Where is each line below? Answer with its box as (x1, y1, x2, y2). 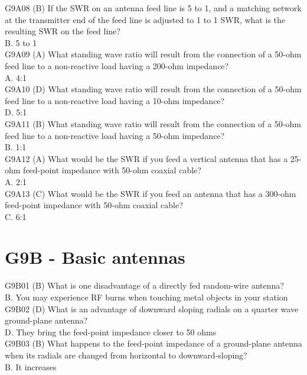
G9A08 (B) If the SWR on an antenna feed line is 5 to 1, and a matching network (5, 2, 302, 14)
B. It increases (5, 360, 57, 373)
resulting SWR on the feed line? (5, 25, 120, 37)
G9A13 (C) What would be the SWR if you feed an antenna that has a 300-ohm (5, 187, 296, 199)
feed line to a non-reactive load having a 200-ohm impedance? (5, 59, 229, 72)
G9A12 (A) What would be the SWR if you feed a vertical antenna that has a (5, 152, 288, 164)
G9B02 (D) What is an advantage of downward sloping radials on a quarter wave (5, 302, 299, 315)
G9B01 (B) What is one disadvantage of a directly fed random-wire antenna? (5, 279, 284, 292)
